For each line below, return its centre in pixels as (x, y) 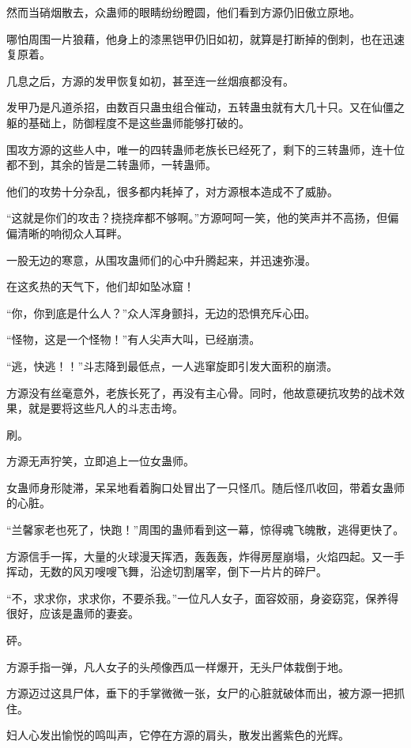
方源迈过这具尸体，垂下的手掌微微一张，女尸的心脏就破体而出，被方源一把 (200, 693)
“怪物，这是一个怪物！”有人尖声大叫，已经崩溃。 (134, 339)
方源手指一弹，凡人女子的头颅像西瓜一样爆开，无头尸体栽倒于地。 (178, 666)
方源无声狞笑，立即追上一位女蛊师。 (100, 461)
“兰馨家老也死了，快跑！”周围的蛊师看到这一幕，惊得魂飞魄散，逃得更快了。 (205, 530)
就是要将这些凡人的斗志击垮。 (106, 408)
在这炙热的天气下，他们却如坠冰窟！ (100, 286)
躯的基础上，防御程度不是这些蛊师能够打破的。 (128, 122)
